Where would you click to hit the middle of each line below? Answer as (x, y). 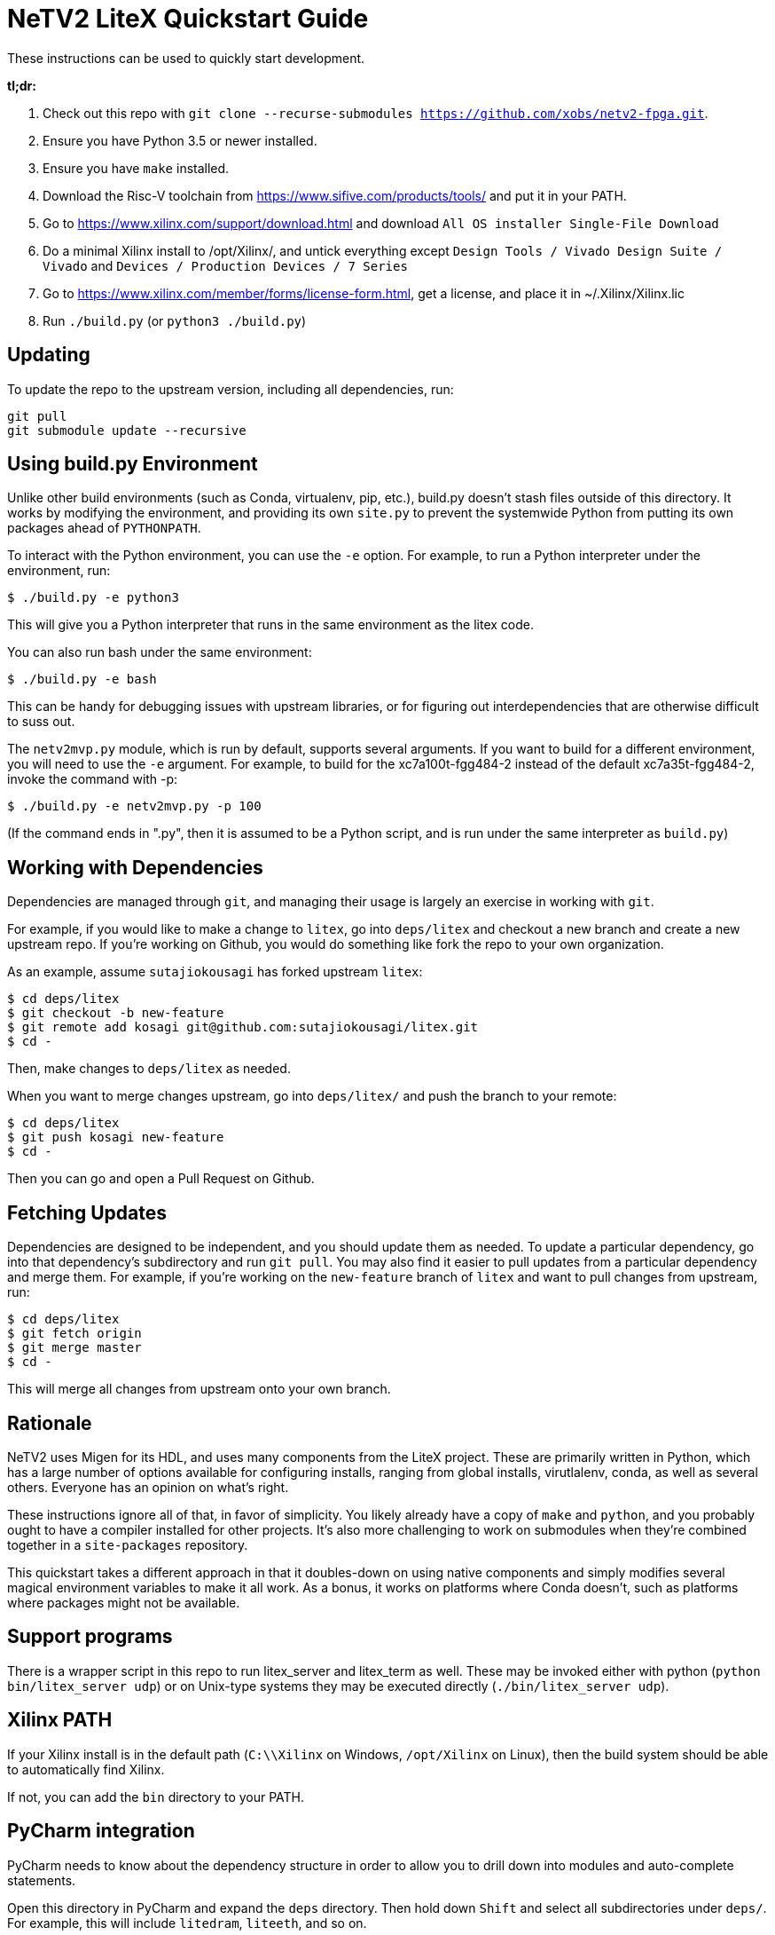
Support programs (90, 1637)
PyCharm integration (101, 1831)
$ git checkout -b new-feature (116, 1013)
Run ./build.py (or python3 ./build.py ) (175, 320)
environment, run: (59, 571)
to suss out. (41, 722)
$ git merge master (74, 1348)
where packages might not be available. (124, 1602)
